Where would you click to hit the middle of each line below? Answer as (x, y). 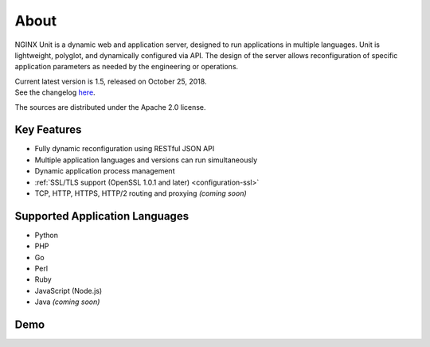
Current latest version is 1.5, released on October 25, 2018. (111, 81)
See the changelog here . (55, 92)
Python (47, 235)
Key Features (48, 130)
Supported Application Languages (102, 216)
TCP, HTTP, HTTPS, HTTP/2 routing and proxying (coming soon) (141, 193)
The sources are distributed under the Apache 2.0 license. (110, 107)
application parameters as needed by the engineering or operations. (127, 67)
